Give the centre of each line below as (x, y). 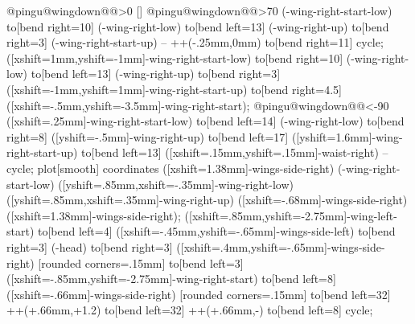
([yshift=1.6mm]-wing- (347, 136)
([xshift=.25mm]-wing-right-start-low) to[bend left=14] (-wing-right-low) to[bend (205, 121)
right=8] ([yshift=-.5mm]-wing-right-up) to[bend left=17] (148, 136)
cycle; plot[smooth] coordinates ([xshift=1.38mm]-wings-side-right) (171, 168)
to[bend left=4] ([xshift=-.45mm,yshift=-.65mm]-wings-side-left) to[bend (217, 231)
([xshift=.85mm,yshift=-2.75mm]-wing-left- (291, 215)
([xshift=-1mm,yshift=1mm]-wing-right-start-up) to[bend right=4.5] (174, 89)
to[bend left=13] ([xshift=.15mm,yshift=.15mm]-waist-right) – (235, 152)
